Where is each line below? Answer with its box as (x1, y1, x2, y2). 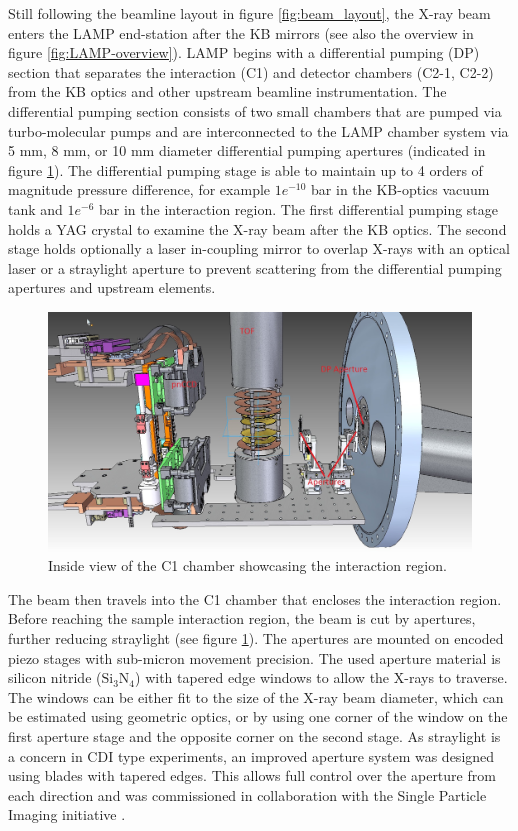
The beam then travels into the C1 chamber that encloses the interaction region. (8, 588, 502, 609)
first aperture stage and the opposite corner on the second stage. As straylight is (8, 725, 501, 746)
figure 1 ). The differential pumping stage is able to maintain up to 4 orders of (8, 159, 483, 180)
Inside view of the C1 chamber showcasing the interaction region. (48, 555, 447, 576)
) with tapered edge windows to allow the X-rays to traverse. (135, 667, 508, 688)
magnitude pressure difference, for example (8, 179, 271, 200)
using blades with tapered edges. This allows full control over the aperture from (8, 765, 496, 786)
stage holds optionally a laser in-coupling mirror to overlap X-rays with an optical (8, 238, 510, 259)
